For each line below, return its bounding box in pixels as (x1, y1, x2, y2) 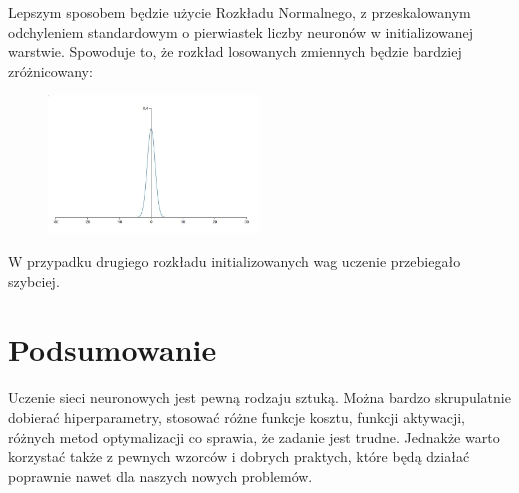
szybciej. (8, 270, 60, 291)
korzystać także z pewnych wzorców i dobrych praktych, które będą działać (8, 446, 470, 467)
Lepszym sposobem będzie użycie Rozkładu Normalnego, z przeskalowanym (8, 2, 471, 22)
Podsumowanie (8, 329, 217, 370)
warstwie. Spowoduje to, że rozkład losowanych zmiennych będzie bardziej (8, 41, 462, 62)
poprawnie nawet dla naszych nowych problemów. (8, 465, 313, 486)
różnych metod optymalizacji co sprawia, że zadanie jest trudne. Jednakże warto (8, 426, 500, 447)
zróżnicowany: (8, 60, 93, 81)
